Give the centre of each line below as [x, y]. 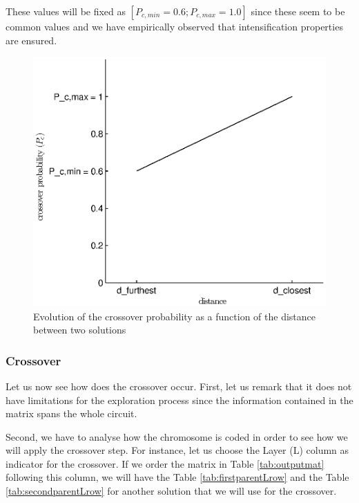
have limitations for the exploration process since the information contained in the [179, 400]
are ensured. [31, 40]
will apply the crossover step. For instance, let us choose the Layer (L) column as [177, 450]
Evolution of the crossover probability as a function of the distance [174, 316]
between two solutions [80, 330]
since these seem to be [298, 11]
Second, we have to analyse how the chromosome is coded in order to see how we [177, 436]
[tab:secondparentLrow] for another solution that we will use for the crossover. [171, 491]
